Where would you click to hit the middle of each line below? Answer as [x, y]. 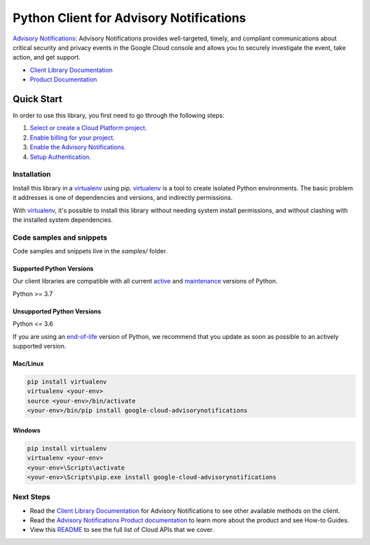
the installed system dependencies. [63, 220]
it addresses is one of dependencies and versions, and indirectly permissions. [123, 198]
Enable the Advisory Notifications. [78, 147]
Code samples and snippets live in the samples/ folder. [90, 251]
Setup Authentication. [61, 157]
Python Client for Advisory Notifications [129, 18]
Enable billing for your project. [72, 138]
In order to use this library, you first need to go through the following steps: [119, 116]
